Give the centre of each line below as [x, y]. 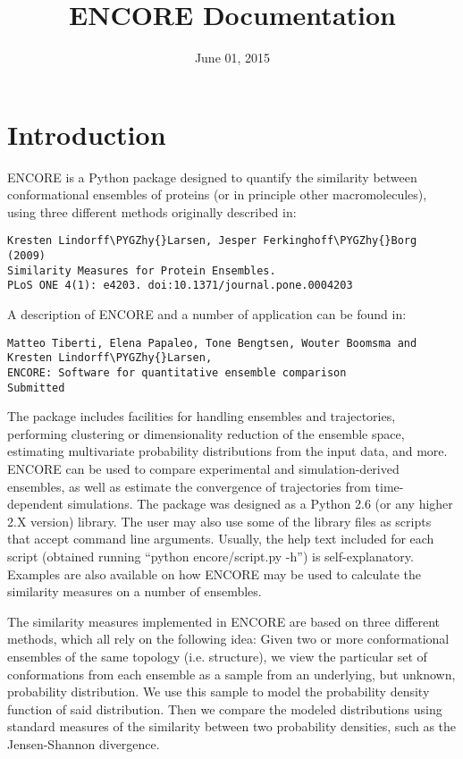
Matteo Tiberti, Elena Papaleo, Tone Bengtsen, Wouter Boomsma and [212, 343]
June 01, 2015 [232, 58]
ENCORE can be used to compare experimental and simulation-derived [203, 469]
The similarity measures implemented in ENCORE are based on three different [224, 621]
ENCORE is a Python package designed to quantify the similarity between [212, 177]
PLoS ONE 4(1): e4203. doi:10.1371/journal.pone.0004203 [180, 286]
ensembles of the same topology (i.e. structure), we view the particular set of [217, 656]
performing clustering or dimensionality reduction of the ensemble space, [206, 433]
